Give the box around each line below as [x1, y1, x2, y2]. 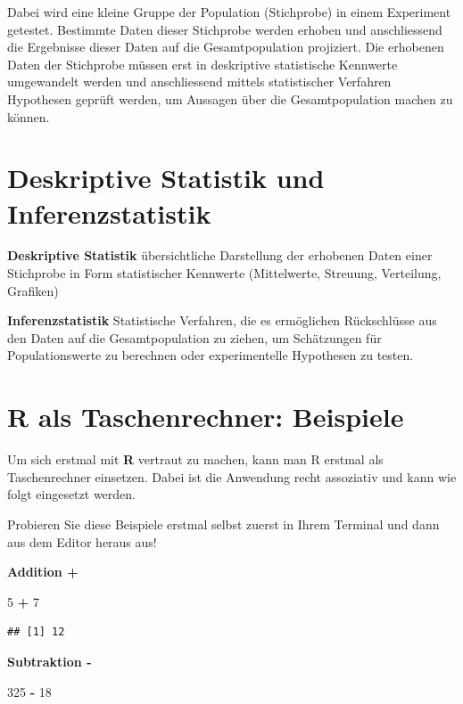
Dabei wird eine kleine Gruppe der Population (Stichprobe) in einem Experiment [7, 3, 451, 20]
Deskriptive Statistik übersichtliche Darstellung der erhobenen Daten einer [7, 246, 433, 265]
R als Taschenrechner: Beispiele [7, 398, 404, 435]
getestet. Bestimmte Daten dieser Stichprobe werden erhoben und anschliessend [7, 20, 442, 38]
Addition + [7, 562, 79, 581]
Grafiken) [7, 281, 59, 299]
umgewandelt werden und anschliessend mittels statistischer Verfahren [7, 72, 392, 91]
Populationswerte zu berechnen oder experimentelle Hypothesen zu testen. [7, 346, 414, 364]
